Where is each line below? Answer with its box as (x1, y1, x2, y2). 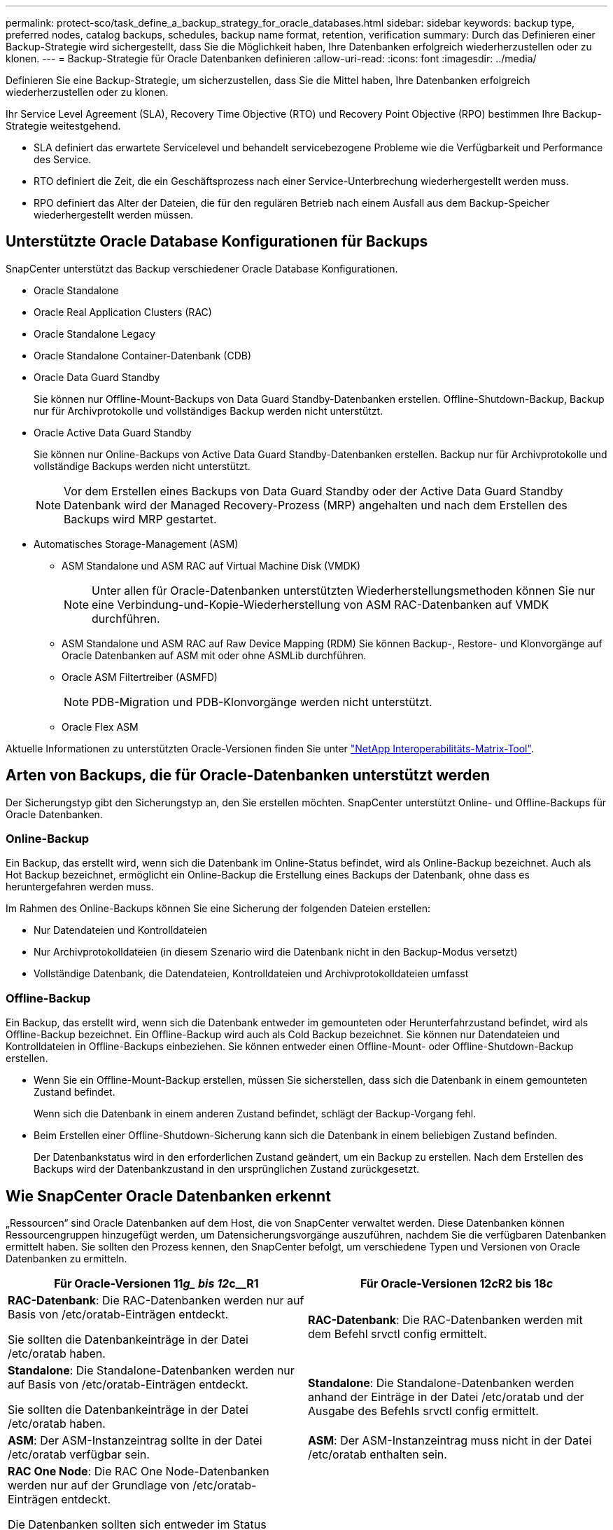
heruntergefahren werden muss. (6, 881, 154, 893)
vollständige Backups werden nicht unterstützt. (34, 460, 251, 472)
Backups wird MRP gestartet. (64, 511, 217, 526)
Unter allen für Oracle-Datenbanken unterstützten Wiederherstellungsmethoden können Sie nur (92, 583, 596, 598)
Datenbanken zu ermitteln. (6, 1253, 127, 1265)
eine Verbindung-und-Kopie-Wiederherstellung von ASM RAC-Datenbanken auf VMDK (92, 597, 549, 612)
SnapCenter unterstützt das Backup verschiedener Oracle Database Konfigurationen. (6, 262, 398, 275)
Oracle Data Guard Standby (34, 371, 160, 383)
